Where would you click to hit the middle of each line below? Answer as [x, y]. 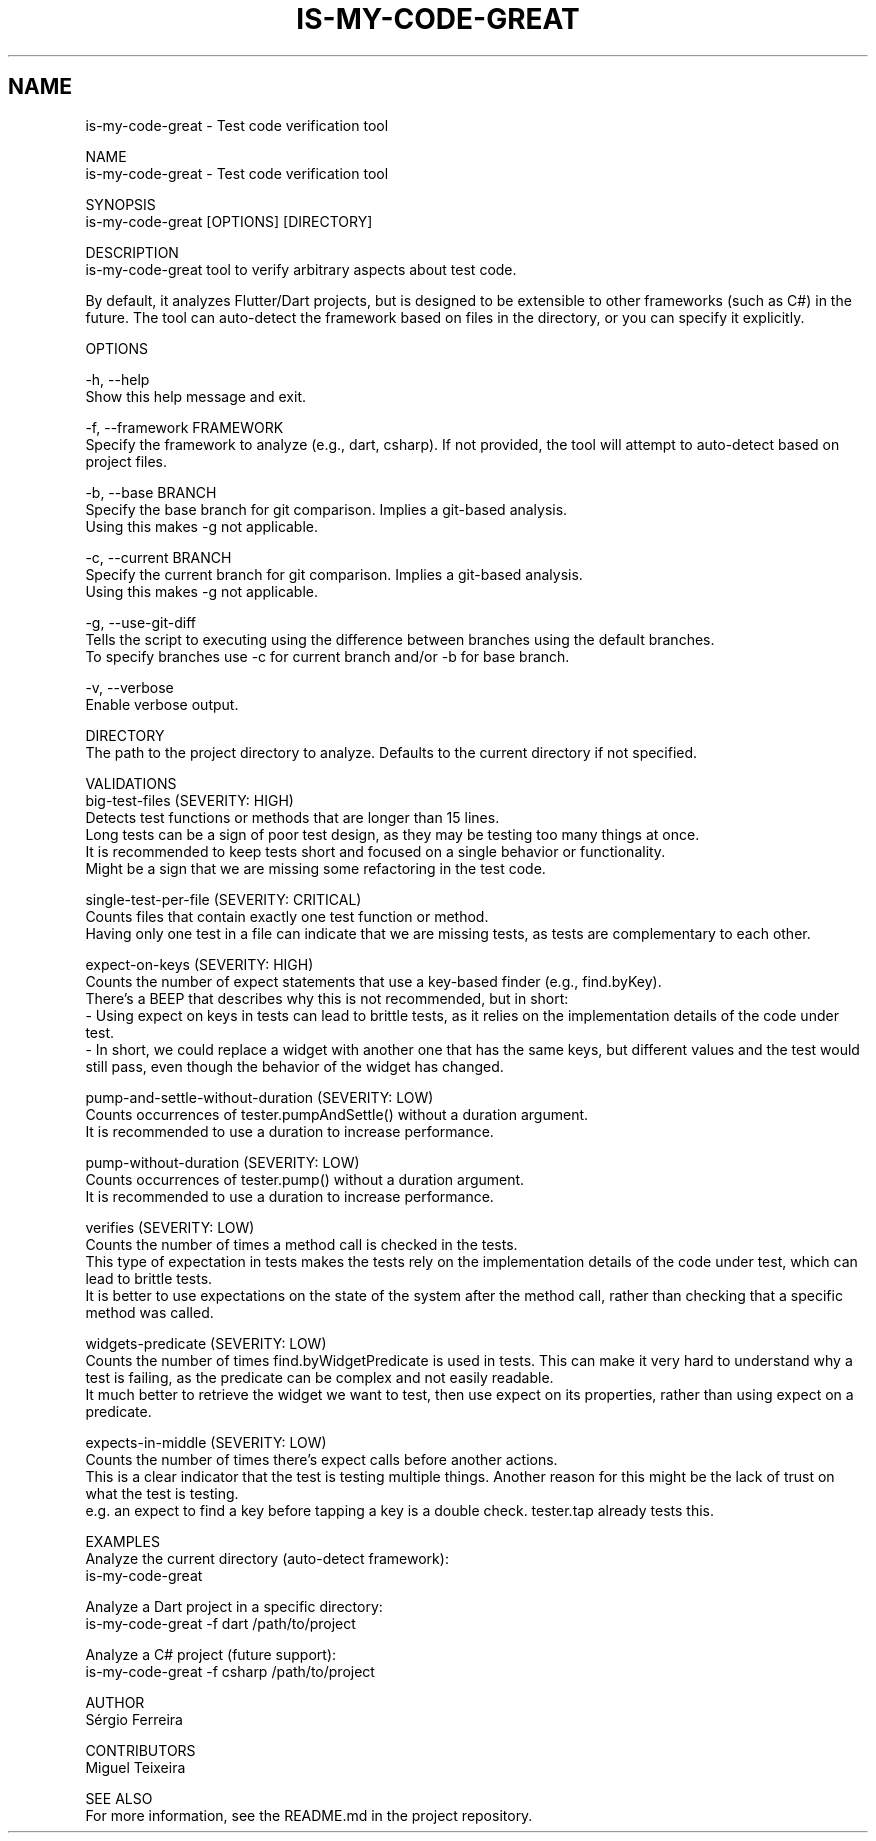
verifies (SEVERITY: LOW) [170, 1227]
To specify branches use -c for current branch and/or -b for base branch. [327, 656]
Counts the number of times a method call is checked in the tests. [301, 1244]
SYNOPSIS [120, 204]
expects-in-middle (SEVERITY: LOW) [206, 1442]
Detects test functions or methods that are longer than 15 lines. [292, 817]
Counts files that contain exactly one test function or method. [287, 916]
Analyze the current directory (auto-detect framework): [267, 1558]
